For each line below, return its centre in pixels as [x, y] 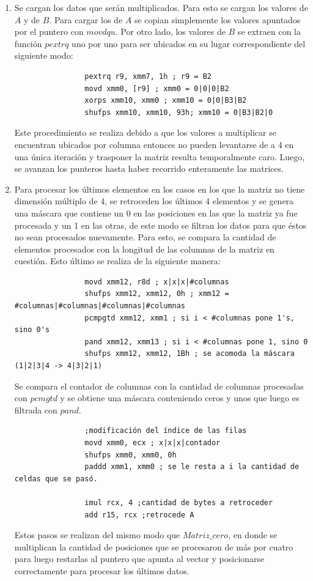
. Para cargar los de [86, 19]
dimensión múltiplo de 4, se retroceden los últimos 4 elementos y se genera [154, 201]
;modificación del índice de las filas [166, 431]
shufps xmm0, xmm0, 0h [131, 455]
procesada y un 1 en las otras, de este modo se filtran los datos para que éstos [160, 225]
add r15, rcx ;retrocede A [139, 515]
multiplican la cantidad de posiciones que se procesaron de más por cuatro [154, 546]
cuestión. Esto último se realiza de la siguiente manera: [117, 261]
